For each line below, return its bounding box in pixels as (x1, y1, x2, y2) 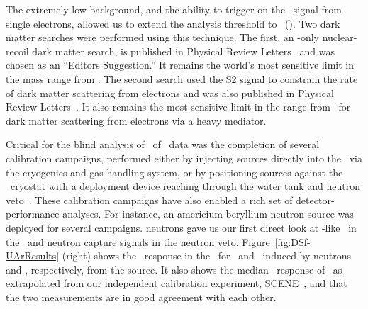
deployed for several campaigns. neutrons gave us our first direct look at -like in (6, 220, 357, 235)
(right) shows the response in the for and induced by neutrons (62, 248, 352, 263)
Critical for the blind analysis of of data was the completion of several (6, 137, 320, 152)
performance (6, 206, 60, 221)
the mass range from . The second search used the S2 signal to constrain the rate (6, 71, 358, 86)
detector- (296, 192, 335, 207)
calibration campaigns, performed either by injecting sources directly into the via (6, 150, 362, 165)
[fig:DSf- (274, 234, 311, 249)
